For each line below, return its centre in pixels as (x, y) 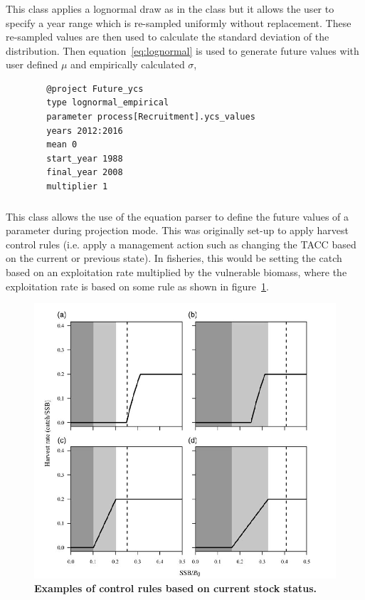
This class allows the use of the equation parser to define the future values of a (178, 216)
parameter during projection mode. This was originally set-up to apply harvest (178, 230)
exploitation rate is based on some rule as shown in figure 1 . (137, 286)
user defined (32, 64)
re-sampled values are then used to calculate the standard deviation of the (168, 37)
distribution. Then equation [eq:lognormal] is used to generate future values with (182, 50)
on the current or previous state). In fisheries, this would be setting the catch (174, 258)
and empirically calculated (128, 64)
